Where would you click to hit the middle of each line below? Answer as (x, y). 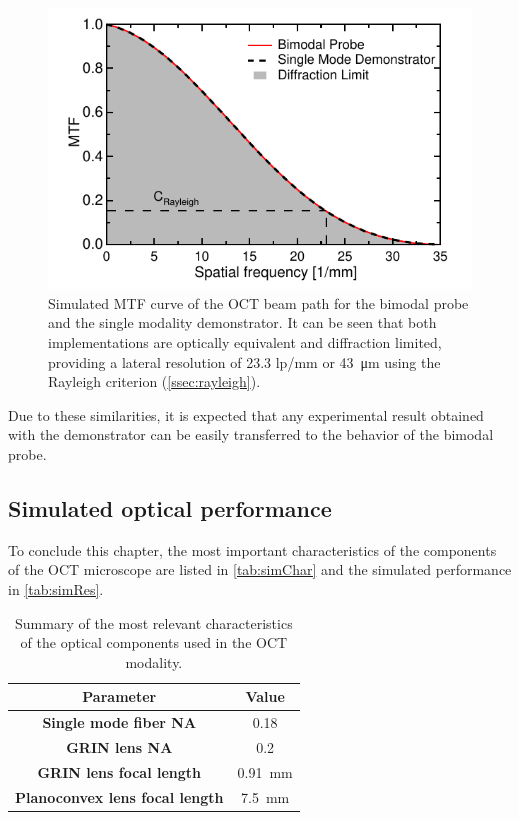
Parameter (119, 696)
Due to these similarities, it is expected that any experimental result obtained (246, 414)
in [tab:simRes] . (56, 588)
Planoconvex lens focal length (119, 796)
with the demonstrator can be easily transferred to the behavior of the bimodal (251, 434)
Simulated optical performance (170, 507)
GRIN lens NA (119, 747)
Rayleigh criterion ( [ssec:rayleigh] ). (154, 381)
